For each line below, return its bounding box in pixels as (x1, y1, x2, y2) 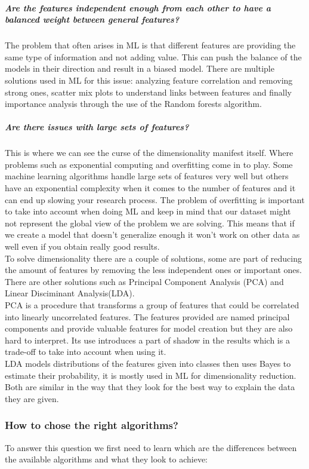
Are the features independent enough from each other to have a (5, 1, 271, 14)
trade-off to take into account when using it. (5, 345, 166, 358)
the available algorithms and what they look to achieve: (5, 453, 208, 465)
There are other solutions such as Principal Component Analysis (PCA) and (5, 275, 284, 287)
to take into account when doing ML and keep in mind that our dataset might (5, 205, 291, 217)
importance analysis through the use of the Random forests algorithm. (5, 97, 262, 110)
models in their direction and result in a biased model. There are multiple (5, 62, 274, 75)
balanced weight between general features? (5, 13, 180, 26)
